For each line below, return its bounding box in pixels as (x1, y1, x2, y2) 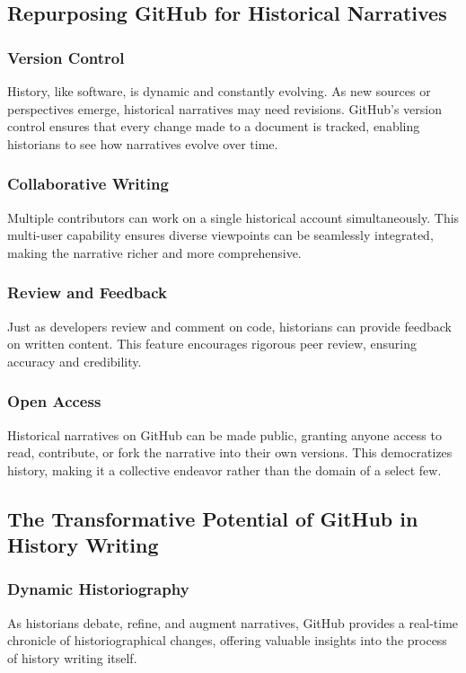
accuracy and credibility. (7, 351, 142, 370)
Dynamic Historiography (7, 578, 189, 600)
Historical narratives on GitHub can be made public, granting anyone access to (7, 425, 442, 444)
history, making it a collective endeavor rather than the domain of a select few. (7, 460, 442, 479)
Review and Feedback (7, 281, 168, 304)
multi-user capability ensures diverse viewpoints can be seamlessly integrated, (7, 226, 434, 244)
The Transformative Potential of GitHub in (7, 504, 418, 532)
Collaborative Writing (7, 173, 169, 195)
